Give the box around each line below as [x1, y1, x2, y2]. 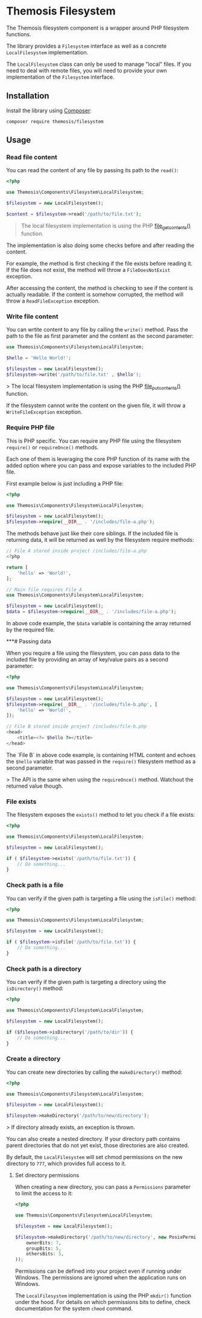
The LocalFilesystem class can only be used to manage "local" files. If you [6, 60, 192, 68]
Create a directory [6, 1055, 61, 1063]
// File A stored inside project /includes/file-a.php [6, 548, 147, 554]
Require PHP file [6, 423, 55, 432]
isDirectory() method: [6, 985, 64, 992]
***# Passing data [6, 638, 51, 645]
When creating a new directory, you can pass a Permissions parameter [14, 1183, 191, 1191]
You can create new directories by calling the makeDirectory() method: [6, 1068, 183, 1076]
